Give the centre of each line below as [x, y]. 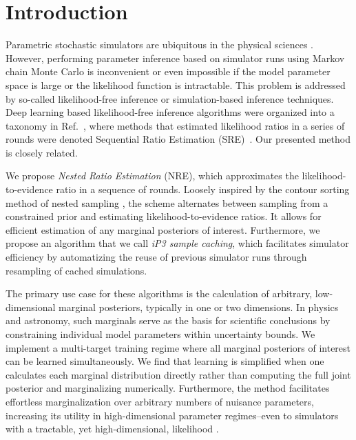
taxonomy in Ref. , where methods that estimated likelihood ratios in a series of [175, 125]
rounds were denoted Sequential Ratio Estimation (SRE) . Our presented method [178, 139]
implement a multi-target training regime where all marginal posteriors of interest [178, 347]
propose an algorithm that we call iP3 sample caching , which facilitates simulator [177, 243]
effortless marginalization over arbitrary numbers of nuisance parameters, [160, 401]
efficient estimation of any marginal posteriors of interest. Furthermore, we [163, 229]
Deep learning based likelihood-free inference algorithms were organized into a [170, 112]
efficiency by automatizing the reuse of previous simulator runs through [156, 257]
